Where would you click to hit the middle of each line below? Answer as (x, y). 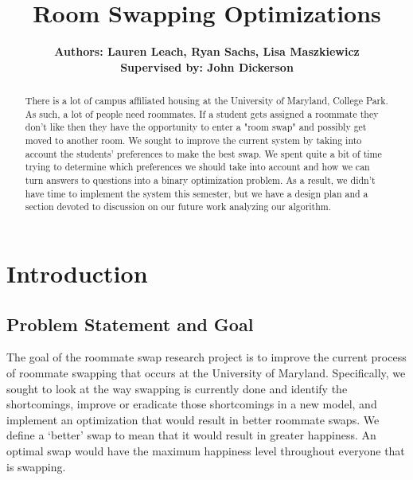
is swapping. (36, 466)
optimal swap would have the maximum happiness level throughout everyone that (206, 450)
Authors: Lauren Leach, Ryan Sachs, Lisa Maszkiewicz (207, 51)
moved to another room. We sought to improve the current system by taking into (193, 140)
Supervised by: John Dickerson (207, 66)
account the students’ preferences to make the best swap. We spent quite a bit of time (203, 153)
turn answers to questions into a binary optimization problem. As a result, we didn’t (200, 180)
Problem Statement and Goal (130, 324)
